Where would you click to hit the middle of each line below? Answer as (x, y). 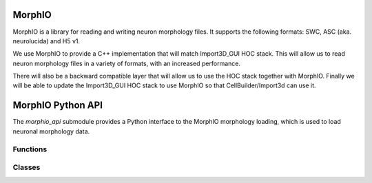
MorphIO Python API (58, 106)
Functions (30, 149)
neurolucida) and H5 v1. (46, 41)
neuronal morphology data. (51, 131)
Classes (27, 167)
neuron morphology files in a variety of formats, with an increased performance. (127, 63)
